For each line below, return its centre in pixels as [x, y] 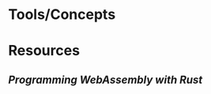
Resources [44, 51]
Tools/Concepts [62, 15]
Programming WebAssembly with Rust [105, 79]
